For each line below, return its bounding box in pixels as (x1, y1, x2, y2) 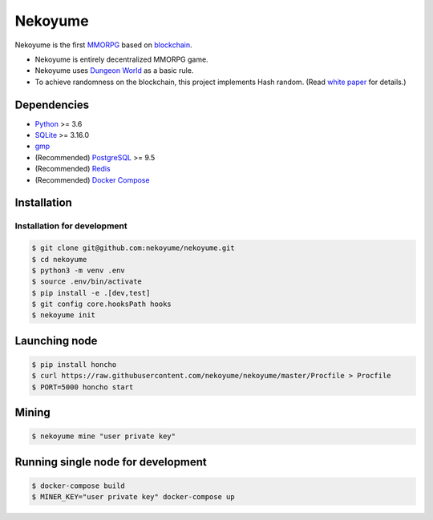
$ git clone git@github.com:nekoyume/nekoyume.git (31, 244, 236, 252)
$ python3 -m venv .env (31, 265, 126, 275)
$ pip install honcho (31, 361, 117, 369)
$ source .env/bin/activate (31, 277, 142, 286)
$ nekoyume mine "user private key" (31, 432, 176, 441)
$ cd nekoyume (31, 255, 87, 264)
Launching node (14, 333, 98, 348)
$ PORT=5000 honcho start (31, 382, 134, 392)
